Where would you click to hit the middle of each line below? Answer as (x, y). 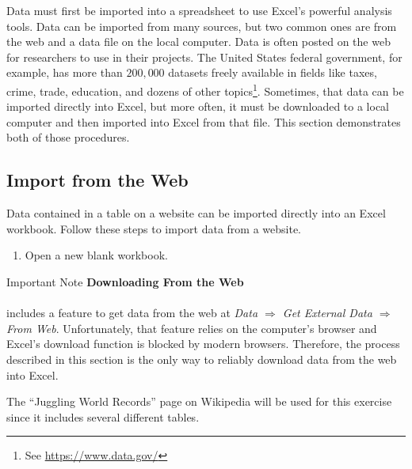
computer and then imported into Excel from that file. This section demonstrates (204, 121)
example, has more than (65, 72)
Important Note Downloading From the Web (125, 281)
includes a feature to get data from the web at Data (132, 313)
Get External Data (327, 313)
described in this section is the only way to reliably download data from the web (202, 359)
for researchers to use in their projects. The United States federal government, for (204, 57)
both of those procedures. (68, 137)
